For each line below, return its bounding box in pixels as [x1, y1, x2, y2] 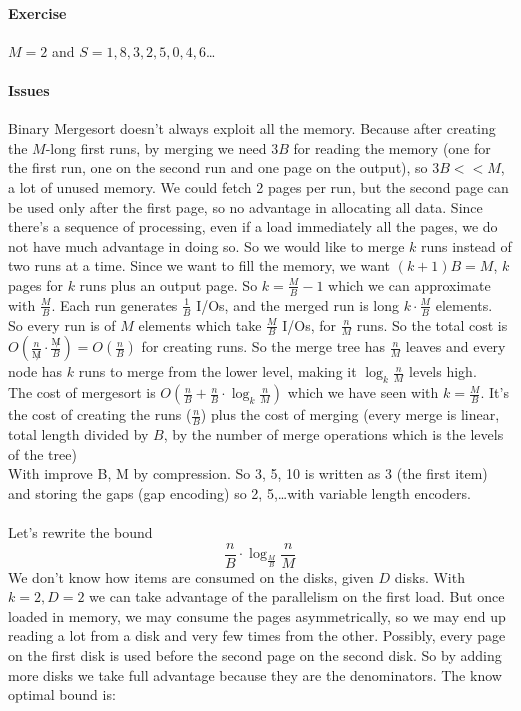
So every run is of [8, 314, 116, 335]
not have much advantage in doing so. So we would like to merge [8, 235, 405, 256]
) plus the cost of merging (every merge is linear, [200, 404, 500, 425]
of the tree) [8, 443, 77, 464]
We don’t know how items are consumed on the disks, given [8, 566, 374, 587]
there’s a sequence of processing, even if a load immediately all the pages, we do [8, 216, 498, 237]
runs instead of [420, 235, 512, 256]
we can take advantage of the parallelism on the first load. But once [89, 586, 505, 607]
